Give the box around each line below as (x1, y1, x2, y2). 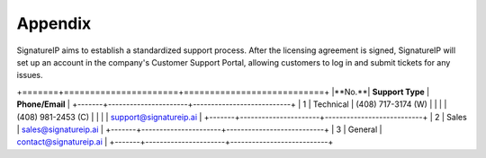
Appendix (16, 13, 92, 33)
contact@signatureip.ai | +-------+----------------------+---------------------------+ (16, 136, 334, 147)
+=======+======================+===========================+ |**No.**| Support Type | (16, 86, 430, 97)
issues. (16, 70, 44, 81)
